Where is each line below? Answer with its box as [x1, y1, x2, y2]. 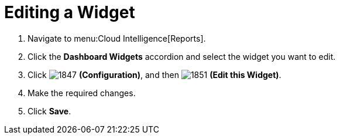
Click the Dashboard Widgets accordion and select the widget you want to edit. [28, 51, 336, 62]
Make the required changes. [28, 87, 136, 98]
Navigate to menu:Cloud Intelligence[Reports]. [28, 33, 206, 43]
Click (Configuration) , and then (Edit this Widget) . [28, 69, 281, 80]
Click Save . [28, 106, 71, 116]
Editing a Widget [4, 2, 135, 22]
